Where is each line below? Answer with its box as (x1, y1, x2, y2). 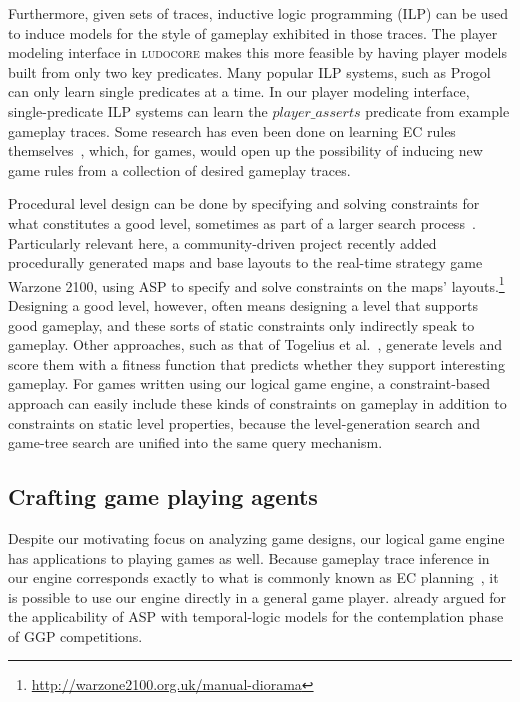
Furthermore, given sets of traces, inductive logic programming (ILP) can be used (8, 3, 509, 23)
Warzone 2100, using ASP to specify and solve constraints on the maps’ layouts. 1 (8, 272, 505, 296)
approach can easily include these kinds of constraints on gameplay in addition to (8, 392, 507, 413)
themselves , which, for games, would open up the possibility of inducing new (8, 140, 483, 161)
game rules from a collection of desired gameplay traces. (8, 159, 351, 180)
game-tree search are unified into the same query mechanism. (8, 432, 383, 453)
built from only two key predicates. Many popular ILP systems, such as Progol (8, 61, 491, 82)
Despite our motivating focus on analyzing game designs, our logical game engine (8, 527, 505, 548)
